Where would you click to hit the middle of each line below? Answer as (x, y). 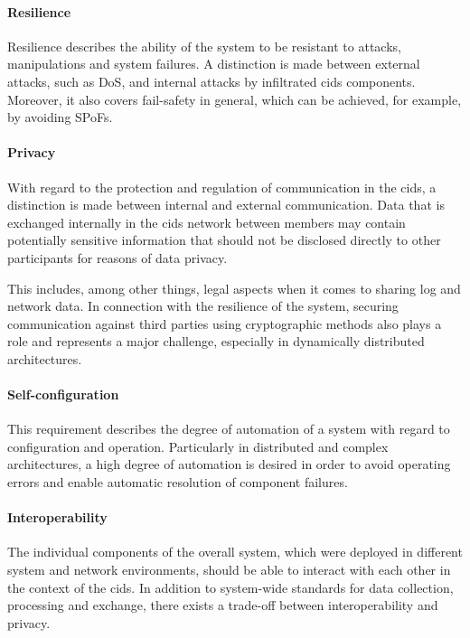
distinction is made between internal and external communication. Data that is (226, 205)
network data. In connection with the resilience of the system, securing (203, 306)
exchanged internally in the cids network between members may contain (207, 222)
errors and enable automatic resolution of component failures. (178, 482)
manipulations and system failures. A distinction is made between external (214, 64)
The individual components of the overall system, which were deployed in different (235, 552)
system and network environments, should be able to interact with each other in (229, 570)
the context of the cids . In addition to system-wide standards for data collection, (230, 587)
